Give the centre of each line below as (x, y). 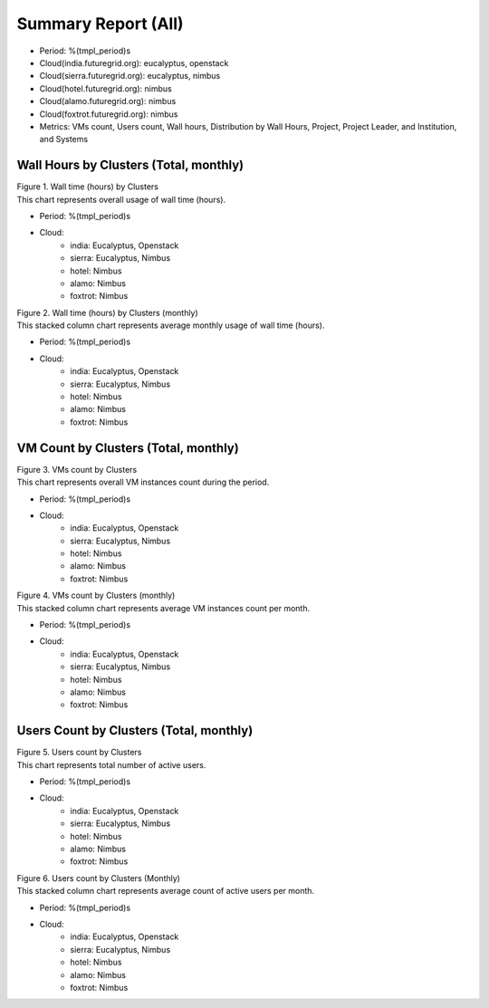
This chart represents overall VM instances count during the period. (143, 482)
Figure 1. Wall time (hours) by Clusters (87, 187)
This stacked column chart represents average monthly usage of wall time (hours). (171, 325)
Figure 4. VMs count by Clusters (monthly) (96, 595)
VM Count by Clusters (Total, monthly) (128, 448)
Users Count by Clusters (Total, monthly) (135, 730)
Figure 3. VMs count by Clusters (77, 469)
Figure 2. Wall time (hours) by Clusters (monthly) (107, 312)
